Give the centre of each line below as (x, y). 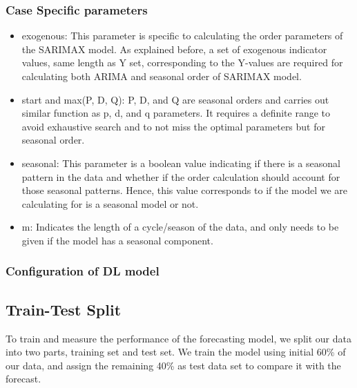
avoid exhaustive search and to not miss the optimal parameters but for (173, 126)
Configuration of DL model (83, 271)
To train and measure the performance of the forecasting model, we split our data (178, 338)
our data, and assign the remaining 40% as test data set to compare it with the (173, 365)
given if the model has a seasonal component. (117, 240)
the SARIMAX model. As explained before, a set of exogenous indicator (174, 49)
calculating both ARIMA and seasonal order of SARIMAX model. (162, 76)
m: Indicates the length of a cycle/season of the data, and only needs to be (180, 227)
